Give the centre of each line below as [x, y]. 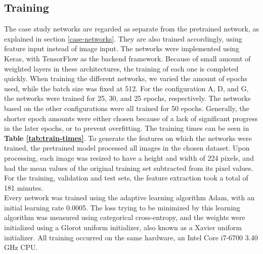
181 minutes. [24, 187]
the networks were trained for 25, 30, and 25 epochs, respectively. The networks [127, 98]
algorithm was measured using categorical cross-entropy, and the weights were [125, 217]
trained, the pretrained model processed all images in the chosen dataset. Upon [127, 148]
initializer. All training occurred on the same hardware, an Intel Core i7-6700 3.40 [131, 237]
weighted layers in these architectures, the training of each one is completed [121, 68]
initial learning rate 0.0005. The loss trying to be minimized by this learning [122, 207]
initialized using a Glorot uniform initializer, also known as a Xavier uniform [123, 227]
